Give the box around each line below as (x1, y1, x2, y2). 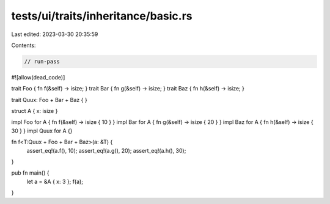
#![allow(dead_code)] (11, 73, 65, 81)
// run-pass (24, 58, 61, 65)
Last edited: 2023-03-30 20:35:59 (11, 31, 98, 38)
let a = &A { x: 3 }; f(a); (26, 178, 84, 185)
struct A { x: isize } (11, 107, 58, 115)
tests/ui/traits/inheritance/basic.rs (11, 9, 193, 23)
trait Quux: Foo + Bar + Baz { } (11, 96, 88, 103)
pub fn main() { (11, 169, 50, 177)
